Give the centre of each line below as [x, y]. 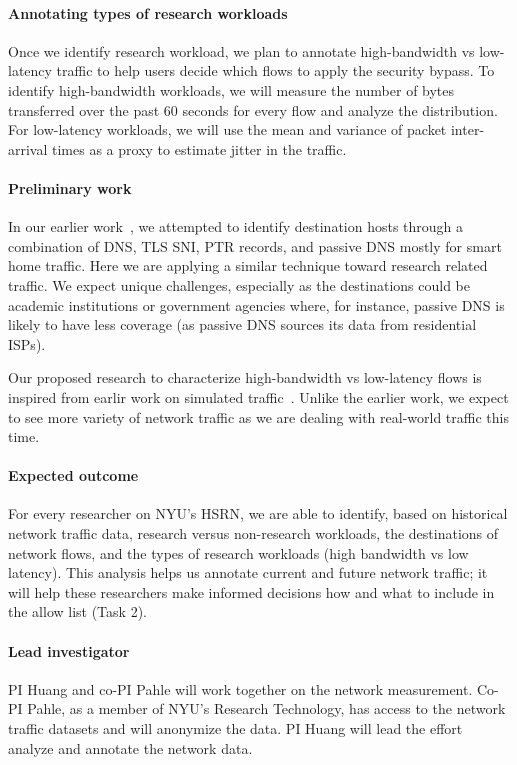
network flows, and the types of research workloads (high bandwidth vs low [238, 552]
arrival [28, 148]
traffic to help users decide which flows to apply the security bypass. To [275, 70]
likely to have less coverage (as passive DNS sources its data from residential [242, 324]
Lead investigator [69, 650]
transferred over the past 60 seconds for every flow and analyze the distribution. [253, 109]
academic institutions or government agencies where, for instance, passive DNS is [256, 304]
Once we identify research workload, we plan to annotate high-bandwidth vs [241, 50]
